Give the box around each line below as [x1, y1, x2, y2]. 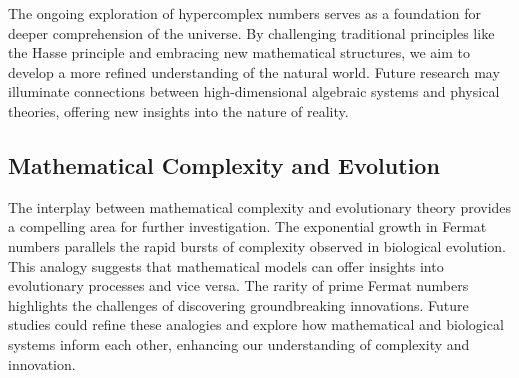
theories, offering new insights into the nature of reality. [8, 100, 349, 121]
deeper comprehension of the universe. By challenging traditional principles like [8, 22, 495, 43]
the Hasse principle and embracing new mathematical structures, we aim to [8, 42, 471, 63]
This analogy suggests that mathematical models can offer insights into [8, 255, 444, 276]
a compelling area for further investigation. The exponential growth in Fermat [8, 216, 487, 237]
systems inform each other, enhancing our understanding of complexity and [8, 333, 470, 354]
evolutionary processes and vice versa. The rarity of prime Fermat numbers [8, 275, 469, 296]
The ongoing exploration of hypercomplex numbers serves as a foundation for [8, 3, 482, 23]
